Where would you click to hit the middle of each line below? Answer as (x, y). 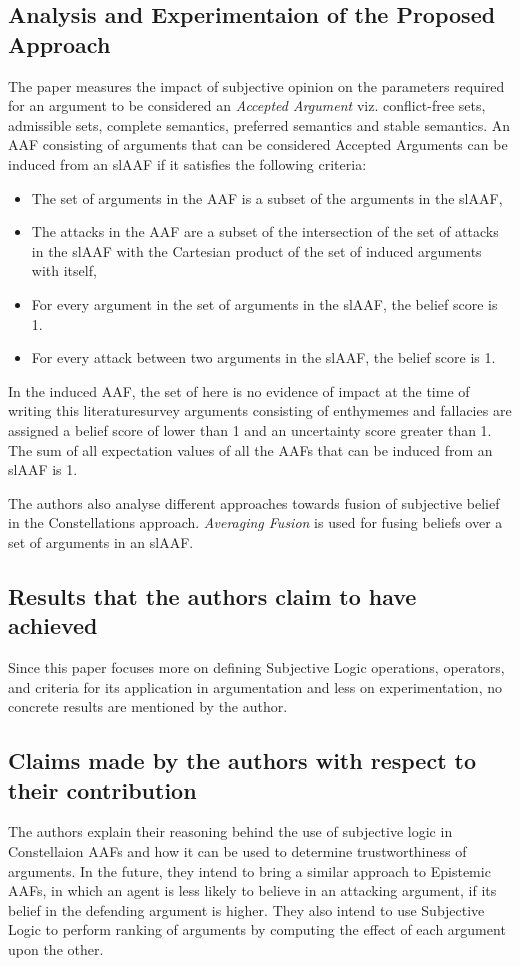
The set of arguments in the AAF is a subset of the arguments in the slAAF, (267, 197)
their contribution (102, 789)
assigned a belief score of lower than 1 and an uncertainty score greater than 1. (250, 429)
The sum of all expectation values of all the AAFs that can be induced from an (250, 449)
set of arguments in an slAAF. (101, 541)
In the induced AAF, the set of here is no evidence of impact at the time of (239, 390)
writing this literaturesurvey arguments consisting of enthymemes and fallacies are (260, 410)
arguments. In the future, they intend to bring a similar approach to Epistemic (249, 870)
